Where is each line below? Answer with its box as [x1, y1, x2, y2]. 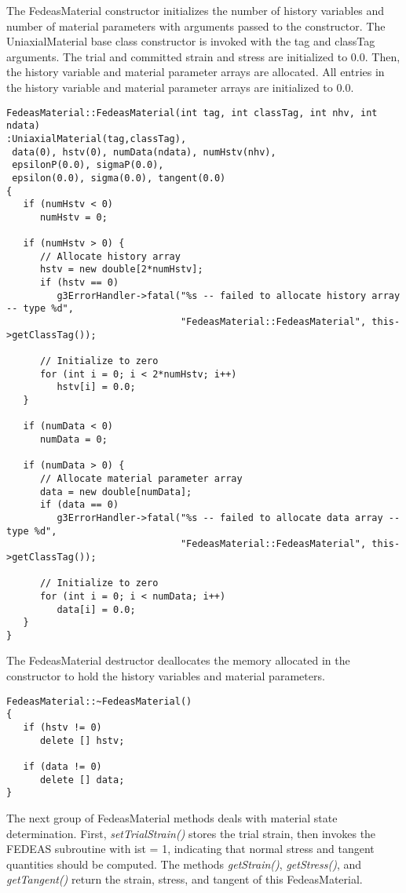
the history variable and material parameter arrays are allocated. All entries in [6, 64, 385, 80]
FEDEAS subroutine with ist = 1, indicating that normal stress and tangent [6, 840, 375, 857]
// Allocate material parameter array [39, 472, 243, 484]
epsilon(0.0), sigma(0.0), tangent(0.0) [12, 172, 226, 184]
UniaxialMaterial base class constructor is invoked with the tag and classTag [6, 33, 375, 49]
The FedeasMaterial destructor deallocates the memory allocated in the [6, 652, 350, 669]
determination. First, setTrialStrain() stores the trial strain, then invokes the [6, 825, 376, 841]
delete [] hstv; [39, 734, 125, 746]
